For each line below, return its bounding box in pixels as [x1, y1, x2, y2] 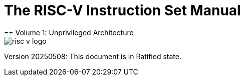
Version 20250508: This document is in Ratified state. [4, 52, 181, 61]
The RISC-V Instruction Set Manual [4, 2, 241, 19]
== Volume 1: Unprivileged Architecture [4, 28, 134, 37]
